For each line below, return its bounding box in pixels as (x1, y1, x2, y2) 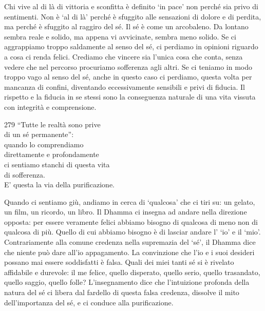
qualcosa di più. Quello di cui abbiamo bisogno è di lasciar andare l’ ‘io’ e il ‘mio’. (4, 226, 261, 237)
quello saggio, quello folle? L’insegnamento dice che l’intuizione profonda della (4, 277, 250, 287)
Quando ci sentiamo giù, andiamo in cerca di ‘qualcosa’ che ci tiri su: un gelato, (4, 196, 255, 207)
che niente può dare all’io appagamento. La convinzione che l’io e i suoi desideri (4, 246, 255, 257)
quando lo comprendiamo (4, 139, 84, 149)
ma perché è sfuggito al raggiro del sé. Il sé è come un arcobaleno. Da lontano (4, 21, 249, 32)
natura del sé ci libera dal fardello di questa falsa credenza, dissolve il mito (4, 287, 239, 298)
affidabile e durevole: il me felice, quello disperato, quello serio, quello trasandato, (4, 266, 260, 277)
